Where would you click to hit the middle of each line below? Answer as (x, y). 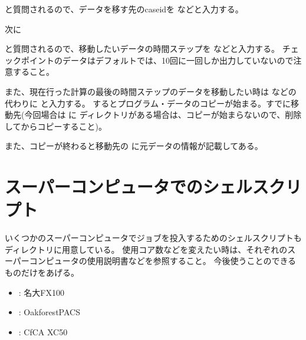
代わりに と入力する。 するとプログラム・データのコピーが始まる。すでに (148, 103)
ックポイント (29, 60)
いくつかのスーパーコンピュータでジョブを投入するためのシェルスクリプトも (153, 238)
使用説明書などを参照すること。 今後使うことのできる (192, 261)
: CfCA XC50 (43, 331)
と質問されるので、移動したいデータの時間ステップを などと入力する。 (142, 49)
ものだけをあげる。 (42, 273)
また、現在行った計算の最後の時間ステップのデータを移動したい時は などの (151, 91)
